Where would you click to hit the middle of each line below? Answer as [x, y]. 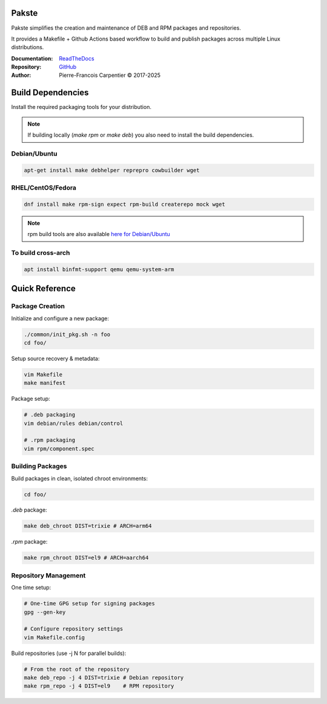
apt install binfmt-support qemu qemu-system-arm [99, 269]
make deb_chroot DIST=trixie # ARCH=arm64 [88, 526]
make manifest [45, 383]
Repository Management [48, 575]
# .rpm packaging [50, 440]
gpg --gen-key [45, 612]
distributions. [28, 47]
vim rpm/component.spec [59, 449]
